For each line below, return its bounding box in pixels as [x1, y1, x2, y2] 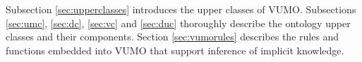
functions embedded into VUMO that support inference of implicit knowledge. [6, 42, 344, 57]
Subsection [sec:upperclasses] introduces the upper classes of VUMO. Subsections [6, 2, 356, 16]
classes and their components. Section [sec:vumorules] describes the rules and [6, 29, 339, 44]
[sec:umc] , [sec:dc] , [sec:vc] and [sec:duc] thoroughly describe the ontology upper [6, 15, 351, 30]
